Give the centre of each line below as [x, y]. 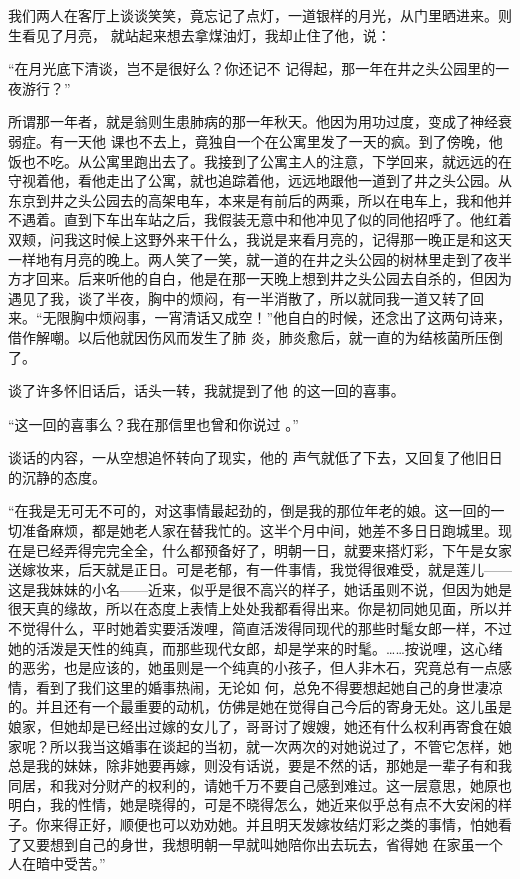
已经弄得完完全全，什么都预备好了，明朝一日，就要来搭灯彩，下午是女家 [273, 549]
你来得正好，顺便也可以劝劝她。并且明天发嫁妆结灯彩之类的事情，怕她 [266, 823]
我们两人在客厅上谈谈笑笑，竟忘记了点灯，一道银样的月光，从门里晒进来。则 [260, 15]
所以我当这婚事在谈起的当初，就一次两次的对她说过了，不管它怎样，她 [280, 745]
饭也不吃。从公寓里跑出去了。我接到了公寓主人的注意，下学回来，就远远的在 [260, 160]
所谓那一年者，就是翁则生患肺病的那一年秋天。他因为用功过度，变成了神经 [253, 121]
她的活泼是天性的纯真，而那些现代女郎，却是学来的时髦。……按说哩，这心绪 [255, 647]
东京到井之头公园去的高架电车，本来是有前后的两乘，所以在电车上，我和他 [253, 199]
